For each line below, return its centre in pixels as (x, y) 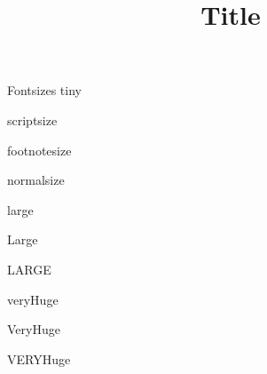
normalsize (36, 180)
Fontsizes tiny (44, 90)
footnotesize (39, 150)
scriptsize (32, 119)
